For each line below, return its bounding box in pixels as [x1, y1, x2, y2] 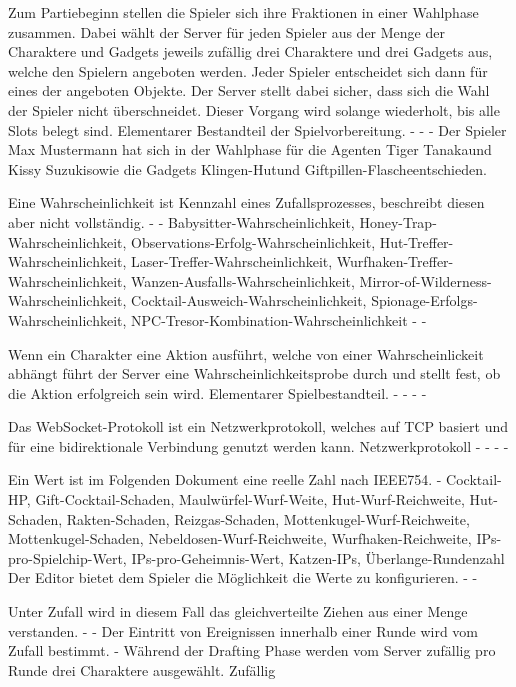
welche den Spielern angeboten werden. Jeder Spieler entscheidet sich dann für [8, 60, 488, 81]
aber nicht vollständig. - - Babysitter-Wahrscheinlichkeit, [8, 211, 355, 232]
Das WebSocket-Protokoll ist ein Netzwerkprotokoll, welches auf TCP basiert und [8, 416, 508, 437]
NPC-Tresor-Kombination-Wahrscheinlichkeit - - [131, 309, 427, 330]
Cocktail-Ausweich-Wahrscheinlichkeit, [131, 290, 367, 311]
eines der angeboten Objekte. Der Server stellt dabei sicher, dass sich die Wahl [8, 80, 490, 101]
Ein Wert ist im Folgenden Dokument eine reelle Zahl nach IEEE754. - [8, 469, 442, 490]
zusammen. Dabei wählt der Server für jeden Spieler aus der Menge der [8, 21, 445, 42]
